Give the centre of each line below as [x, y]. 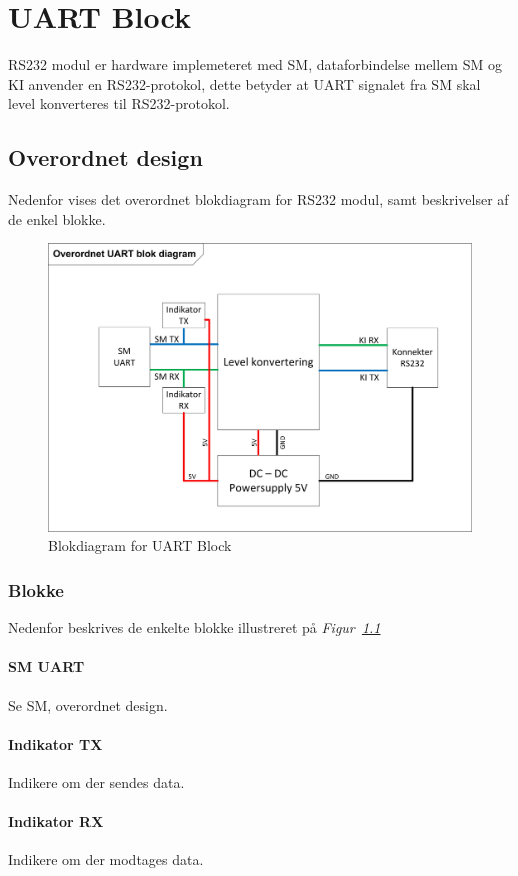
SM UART [46, 666]
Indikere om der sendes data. [96, 782]
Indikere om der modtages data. [106, 859]
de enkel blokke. [57, 218]
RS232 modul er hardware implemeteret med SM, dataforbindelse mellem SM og [255, 64]
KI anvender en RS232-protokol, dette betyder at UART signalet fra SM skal [244, 83]
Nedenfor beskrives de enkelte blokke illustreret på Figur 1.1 [194, 627]
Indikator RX [56, 821]
